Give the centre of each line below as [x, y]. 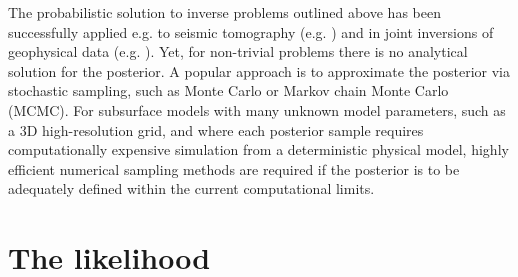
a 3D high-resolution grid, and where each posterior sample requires [216, 129]
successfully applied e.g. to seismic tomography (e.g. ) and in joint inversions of [251, 31]
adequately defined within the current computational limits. [191, 188]
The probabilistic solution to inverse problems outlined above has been [224, 12]
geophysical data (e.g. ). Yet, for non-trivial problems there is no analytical [238, 51]
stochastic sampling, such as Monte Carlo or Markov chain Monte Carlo [228, 90]
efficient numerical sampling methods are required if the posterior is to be [234, 168]
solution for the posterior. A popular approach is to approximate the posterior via [259, 70]
